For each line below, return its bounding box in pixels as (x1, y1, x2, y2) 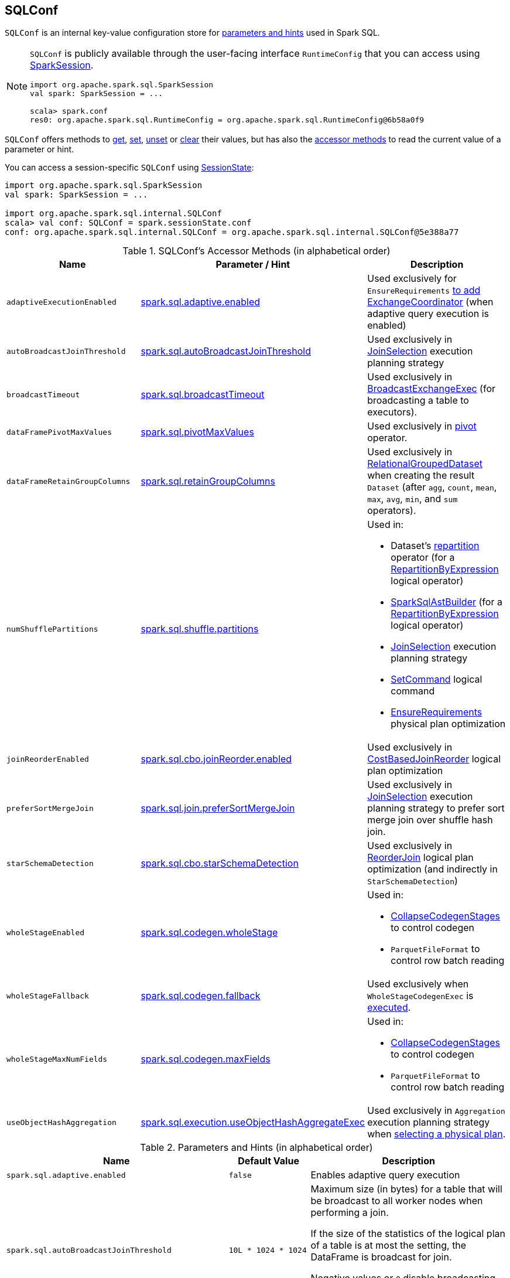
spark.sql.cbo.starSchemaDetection (141, 857, 299, 870)
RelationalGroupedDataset (367, 458, 483, 470)
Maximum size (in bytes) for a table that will (310, 1183, 502, 1195)
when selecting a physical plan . (367, 1128, 506, 1140)
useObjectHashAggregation (6, 1117, 117, 1127)
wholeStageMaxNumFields (6, 1054, 108, 1064)
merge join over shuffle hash (367, 814, 493, 826)
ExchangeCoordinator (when (367, 296, 494, 308)
